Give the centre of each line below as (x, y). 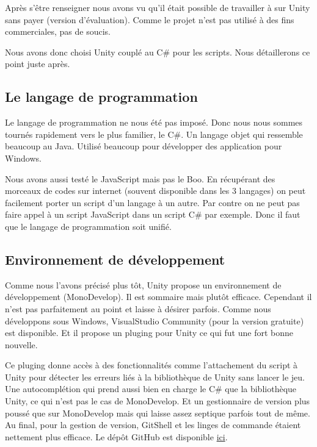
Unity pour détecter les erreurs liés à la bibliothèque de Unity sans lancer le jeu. (155, 377)
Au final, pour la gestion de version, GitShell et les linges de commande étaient (153, 425)
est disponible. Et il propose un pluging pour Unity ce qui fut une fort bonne (149, 333)
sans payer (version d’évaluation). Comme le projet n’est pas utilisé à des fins (150, 19)
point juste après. (38, 64)
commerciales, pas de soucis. (58, 31)
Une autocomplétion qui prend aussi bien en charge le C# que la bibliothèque (151, 389)
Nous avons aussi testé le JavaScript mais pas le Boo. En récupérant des (140, 178)
